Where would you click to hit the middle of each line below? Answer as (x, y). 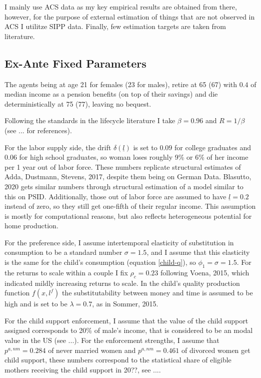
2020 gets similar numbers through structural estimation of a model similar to (124, 186)
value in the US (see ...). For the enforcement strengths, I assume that (112, 340)
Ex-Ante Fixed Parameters (75, 63)
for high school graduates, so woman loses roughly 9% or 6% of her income (134, 157)
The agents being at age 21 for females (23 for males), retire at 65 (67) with (121, 84)
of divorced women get (216, 350)
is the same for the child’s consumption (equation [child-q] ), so (100, 262)
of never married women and (92, 350)
